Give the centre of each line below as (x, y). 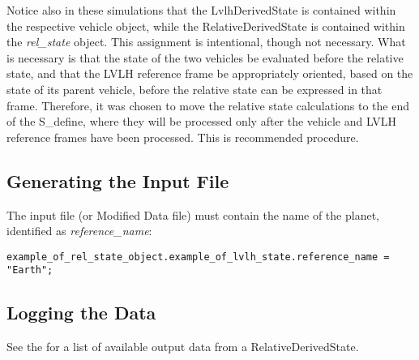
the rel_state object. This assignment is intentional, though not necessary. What (206, 42)
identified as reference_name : (79, 231)
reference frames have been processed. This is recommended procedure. (183, 137)
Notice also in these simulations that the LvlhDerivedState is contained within (201, 10)
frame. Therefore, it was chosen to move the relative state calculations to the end (208, 105)
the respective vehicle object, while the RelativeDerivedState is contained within (206, 26)
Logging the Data (81, 313)
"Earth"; (30, 270)
